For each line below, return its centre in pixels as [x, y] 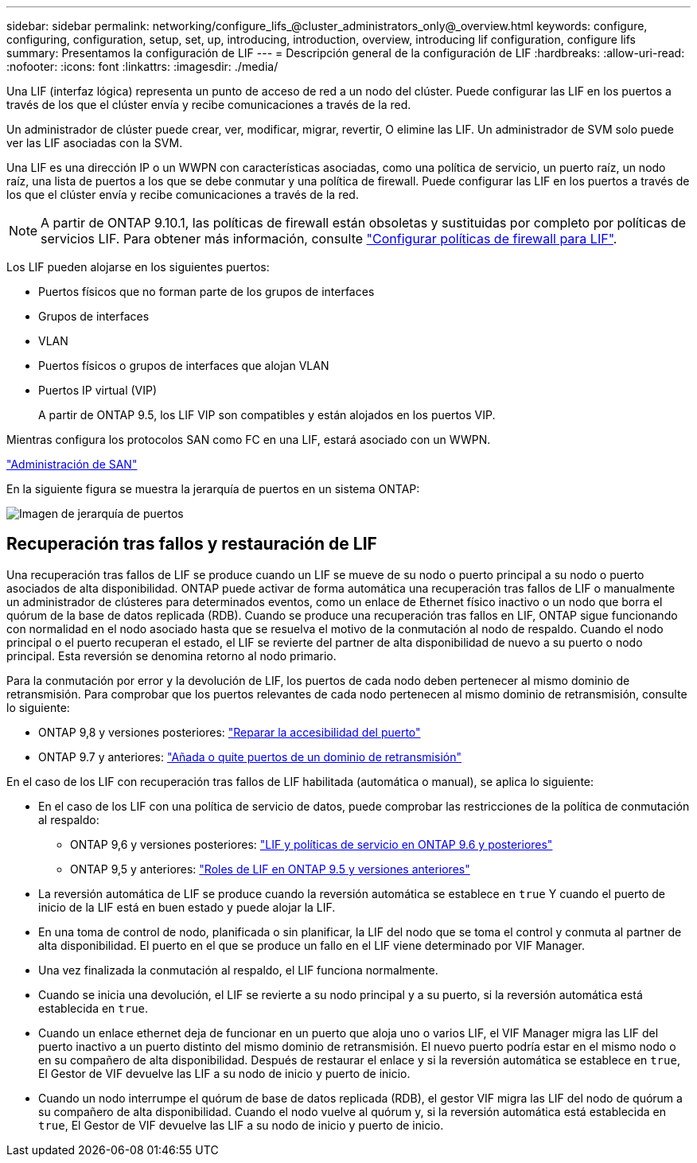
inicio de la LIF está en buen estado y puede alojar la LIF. [187, 907]
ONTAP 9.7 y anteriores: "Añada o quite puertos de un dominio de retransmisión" [250, 757]
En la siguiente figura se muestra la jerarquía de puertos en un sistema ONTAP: [213, 489]
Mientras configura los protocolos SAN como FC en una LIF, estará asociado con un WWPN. [249, 440]
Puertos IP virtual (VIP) [98, 390]
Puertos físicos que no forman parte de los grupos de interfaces [206, 292]
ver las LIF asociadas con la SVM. [95, 143]
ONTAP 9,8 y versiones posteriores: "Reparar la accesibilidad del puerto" [230, 732]
